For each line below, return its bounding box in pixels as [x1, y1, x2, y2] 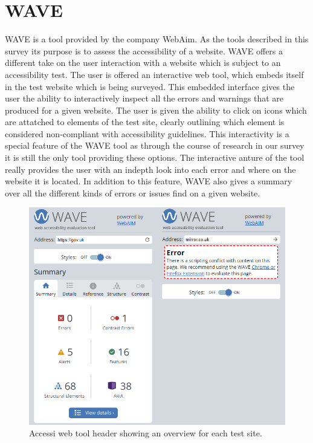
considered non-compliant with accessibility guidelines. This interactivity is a [5, 127, 289, 140]
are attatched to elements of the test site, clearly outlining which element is [5, 115, 285, 128]
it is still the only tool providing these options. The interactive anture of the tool [5, 151, 305, 164]
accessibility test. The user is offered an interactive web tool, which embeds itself [5, 68, 304, 80]
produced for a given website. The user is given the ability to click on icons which [5, 103, 307, 116]
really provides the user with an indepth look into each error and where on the [5, 163, 296, 175]
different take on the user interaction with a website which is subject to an [5, 56, 281, 69]
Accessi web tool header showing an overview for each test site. [29, 427, 262, 439]
